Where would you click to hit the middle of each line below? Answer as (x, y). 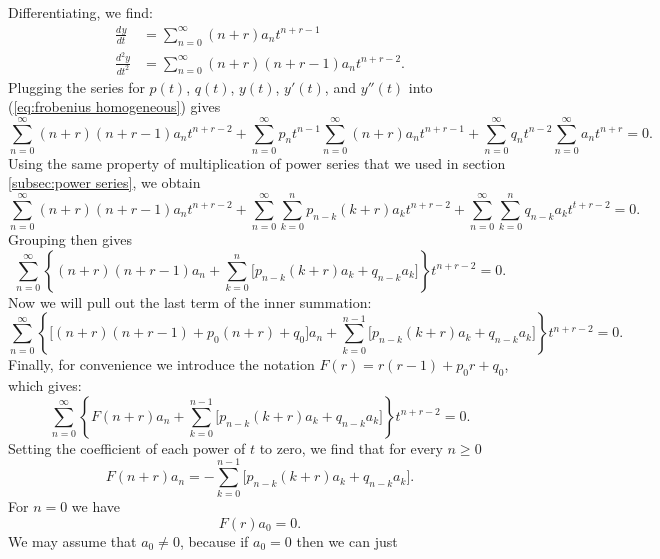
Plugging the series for (76, 86)
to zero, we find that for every (351, 447)
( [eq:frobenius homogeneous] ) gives (114, 106)
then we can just (347, 541)
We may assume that (72, 541)
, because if (214, 541)
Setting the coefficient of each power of (127, 447)
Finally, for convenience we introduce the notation (161, 364)
